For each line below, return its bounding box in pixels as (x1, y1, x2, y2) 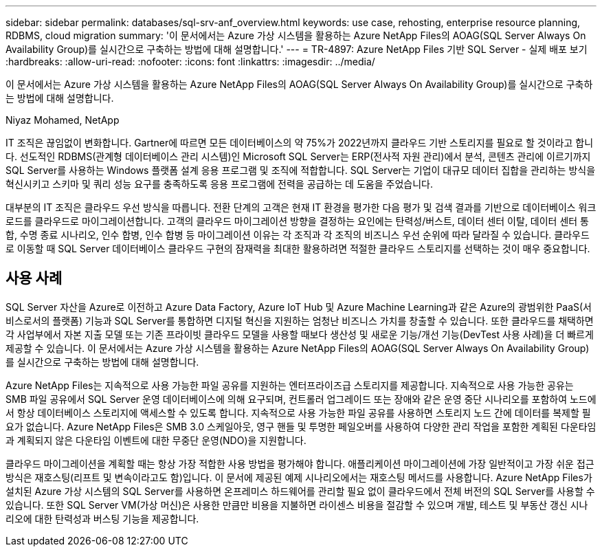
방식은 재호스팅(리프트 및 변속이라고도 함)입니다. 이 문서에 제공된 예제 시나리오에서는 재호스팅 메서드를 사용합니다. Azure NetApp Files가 (5, 471, 592, 483)
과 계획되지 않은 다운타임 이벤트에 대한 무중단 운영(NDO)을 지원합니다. (5, 434, 306, 446)
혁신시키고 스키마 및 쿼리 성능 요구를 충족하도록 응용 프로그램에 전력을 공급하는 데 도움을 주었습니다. (5, 178, 433, 190)
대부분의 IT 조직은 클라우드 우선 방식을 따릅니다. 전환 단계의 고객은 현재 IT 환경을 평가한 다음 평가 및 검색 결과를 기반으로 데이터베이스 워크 (5, 201, 597, 213)
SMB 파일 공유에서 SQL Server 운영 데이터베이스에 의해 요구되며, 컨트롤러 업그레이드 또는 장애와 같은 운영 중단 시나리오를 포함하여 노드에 (5, 393, 597, 405)
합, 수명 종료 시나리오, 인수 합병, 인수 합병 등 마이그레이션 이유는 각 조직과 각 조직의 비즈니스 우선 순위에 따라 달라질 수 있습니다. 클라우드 (5, 229, 590, 241)
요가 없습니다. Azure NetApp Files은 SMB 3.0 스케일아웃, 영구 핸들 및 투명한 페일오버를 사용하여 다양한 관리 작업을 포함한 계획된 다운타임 (5, 420, 597, 432)
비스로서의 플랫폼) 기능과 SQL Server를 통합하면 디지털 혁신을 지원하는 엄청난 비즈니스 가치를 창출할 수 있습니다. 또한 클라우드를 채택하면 (5, 314, 594, 327)
